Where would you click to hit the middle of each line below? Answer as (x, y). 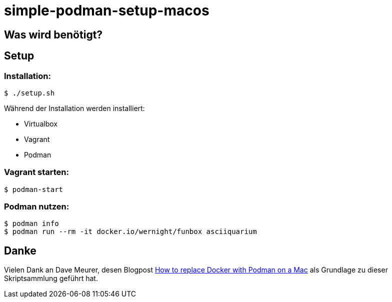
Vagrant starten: (37, 172)
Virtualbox (41, 123)
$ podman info (31, 224)
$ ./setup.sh (29, 93)
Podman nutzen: (37, 207)
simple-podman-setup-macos (107, 10)
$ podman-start (34, 189)
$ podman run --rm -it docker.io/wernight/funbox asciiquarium (130, 232)
